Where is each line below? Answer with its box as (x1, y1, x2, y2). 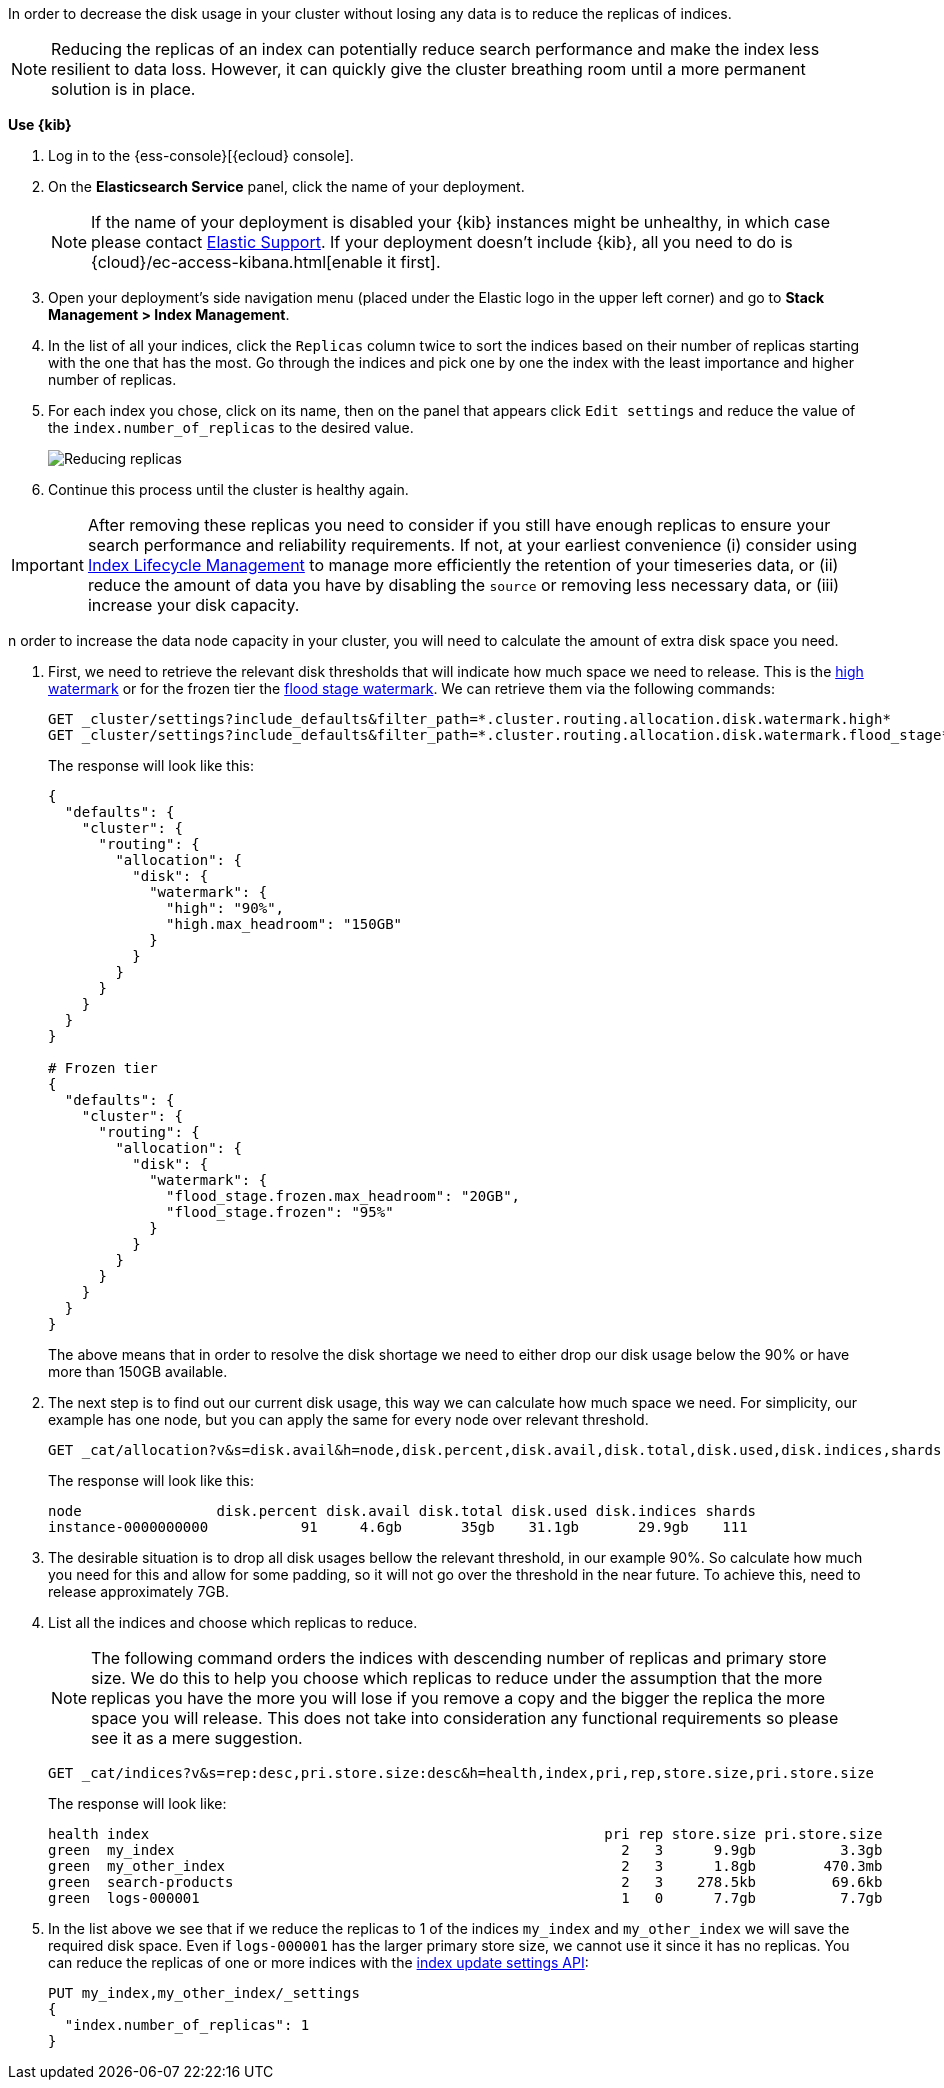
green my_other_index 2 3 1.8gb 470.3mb (48, 1858, 883, 1874)
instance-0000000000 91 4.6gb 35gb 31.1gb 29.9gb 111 (48, 1519, 748, 1535)
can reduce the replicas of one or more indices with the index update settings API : (48, 1954, 589, 1971)
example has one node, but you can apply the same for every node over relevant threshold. (48, 1411, 649, 1428)
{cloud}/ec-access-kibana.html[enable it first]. (91, 252, 441, 272)
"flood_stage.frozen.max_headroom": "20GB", (166, 1188, 521, 1204)
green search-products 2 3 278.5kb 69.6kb (48, 1874, 883, 1890)
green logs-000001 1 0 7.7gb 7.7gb (48, 1890, 883, 1906)
